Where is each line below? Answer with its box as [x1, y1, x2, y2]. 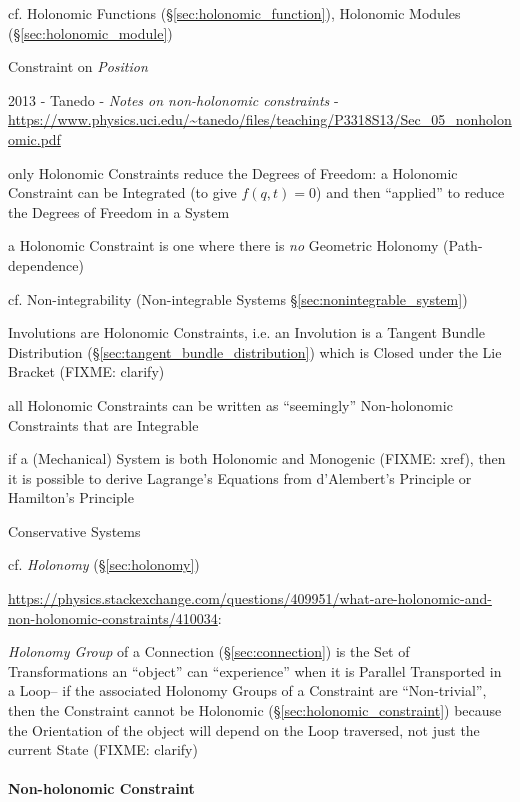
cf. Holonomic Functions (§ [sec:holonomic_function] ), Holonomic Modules [8, 3, 461, 23]
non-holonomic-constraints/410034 [8, 607, 218, 628]
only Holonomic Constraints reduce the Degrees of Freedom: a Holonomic [8, 162, 458, 183]
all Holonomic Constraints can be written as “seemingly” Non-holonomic [8, 394, 453, 415]
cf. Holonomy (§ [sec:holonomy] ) [8, 554, 200, 575]
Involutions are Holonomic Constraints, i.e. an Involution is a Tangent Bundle [8, 322, 485, 343]
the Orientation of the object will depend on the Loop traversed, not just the [8, 719, 480, 740]
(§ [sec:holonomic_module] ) [8, 22, 173, 43]
